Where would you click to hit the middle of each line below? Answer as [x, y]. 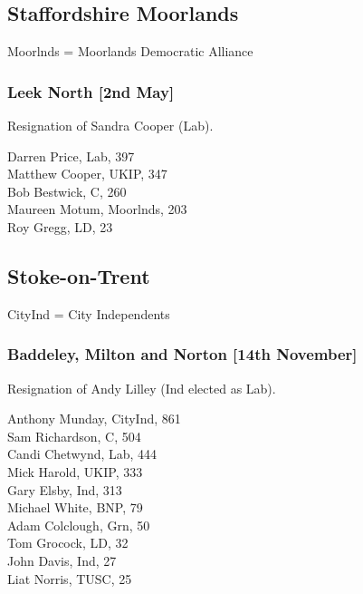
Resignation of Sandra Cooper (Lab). [110, 126]
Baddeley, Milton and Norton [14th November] [182, 354]
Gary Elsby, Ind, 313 [65, 489]
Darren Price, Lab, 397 [71, 156]
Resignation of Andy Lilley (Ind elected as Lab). [142, 388]
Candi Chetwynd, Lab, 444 [82, 454]
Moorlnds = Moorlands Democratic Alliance [130, 51]
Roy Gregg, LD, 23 [60, 226]
